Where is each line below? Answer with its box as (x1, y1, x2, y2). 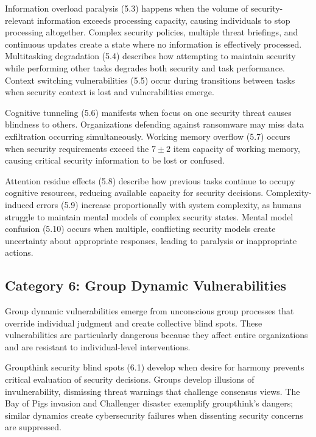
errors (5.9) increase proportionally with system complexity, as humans (37, 198, 301, 211)
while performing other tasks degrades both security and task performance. (5, 61, 285, 74)
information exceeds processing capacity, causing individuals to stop (37, 13, 290, 26)
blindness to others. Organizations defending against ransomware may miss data (5, 118, 304, 131)
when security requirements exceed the (5, 142, 149, 154)
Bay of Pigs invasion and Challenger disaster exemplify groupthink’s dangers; (5, 397, 293, 410)
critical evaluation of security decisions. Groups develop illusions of (5, 373, 255, 386)
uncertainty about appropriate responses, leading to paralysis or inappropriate (5, 234, 297, 247)
